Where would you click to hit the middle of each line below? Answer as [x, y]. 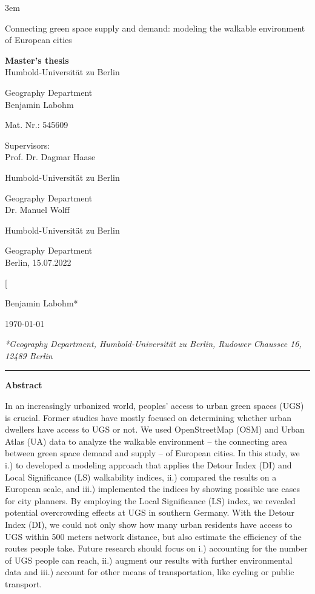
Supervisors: [28, 145]
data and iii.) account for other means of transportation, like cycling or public [150, 572]
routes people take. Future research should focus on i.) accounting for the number [156, 548]
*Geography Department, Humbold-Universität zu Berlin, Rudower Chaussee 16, [153, 344]
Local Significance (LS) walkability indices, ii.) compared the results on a [141, 477]
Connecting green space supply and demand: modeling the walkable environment [155, 28]
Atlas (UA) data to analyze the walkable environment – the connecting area [146, 441]
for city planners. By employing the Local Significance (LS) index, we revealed [150, 500]
